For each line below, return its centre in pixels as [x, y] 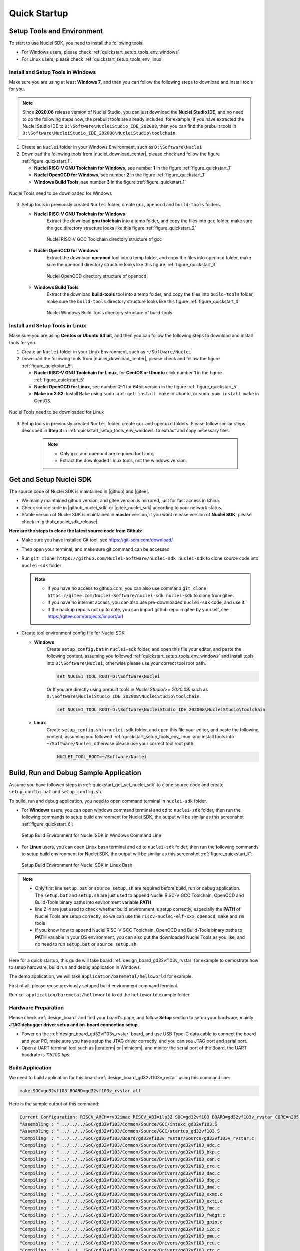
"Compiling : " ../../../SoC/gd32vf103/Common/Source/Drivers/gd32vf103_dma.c [120, 1187]
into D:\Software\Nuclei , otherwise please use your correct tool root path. [127, 663]
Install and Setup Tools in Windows [53, 72]
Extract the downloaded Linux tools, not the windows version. [124, 461]
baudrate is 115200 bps [46, 1055]
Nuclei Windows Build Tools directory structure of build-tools [109, 313]
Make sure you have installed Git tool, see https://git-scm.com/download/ [97, 540]
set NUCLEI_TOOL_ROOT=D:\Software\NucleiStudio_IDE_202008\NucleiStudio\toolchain [161, 710]
